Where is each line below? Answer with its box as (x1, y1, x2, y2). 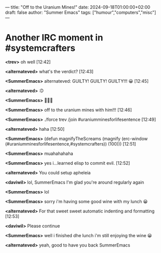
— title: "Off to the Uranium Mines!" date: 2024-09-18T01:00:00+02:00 (5, 4, 151, 10)
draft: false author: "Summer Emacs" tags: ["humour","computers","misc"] (5, 9, 156, 15)
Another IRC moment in (5, 32, 103, 44)
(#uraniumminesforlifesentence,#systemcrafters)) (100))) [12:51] (5, 141, 136, 147)
